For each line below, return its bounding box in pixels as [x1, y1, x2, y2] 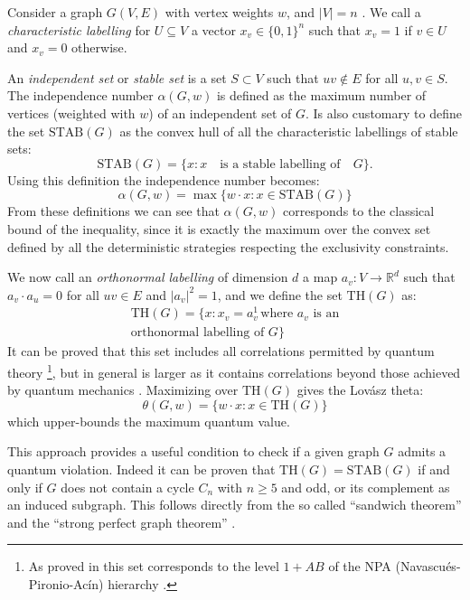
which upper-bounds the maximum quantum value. [7, 411, 290, 430]
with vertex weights [164, 3, 274, 21]
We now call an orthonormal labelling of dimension [7, 267, 288, 286]
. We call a [362, 3, 421, 21]
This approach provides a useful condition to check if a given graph [7, 442, 380, 461]
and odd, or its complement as [281, 477, 450, 496]
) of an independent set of [148, 103, 292, 122]
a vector [191, 20, 236, 39]
